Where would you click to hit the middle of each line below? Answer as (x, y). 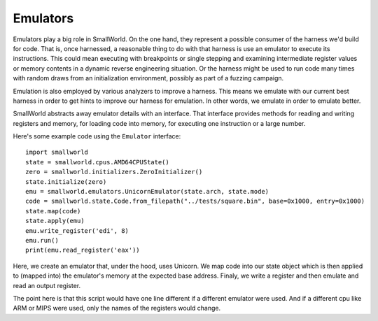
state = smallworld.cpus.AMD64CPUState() (97, 162)
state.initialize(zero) (66, 181)
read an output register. (47, 285)
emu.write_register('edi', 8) (77, 230)
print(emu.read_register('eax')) (83, 250)
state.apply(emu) (55, 221)
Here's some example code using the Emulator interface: (97, 136)
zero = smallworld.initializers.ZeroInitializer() (114, 172)
